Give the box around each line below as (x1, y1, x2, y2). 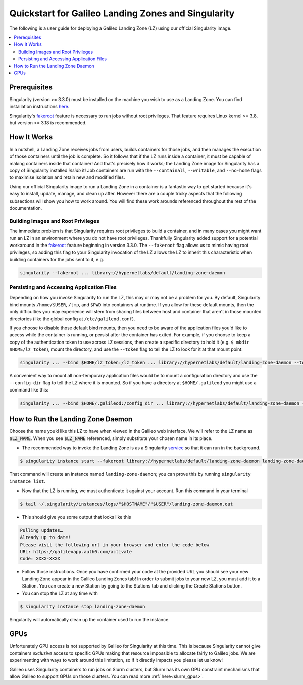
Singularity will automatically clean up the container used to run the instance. (9, 616, 170, 622)
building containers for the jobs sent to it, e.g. (9, 256, 104, 262)
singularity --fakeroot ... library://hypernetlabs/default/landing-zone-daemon (20, 270, 225, 275)
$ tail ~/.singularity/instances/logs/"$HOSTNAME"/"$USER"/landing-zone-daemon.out (20, 501, 233, 507)
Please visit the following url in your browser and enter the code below (20, 542, 210, 548)
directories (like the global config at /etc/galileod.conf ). (9, 316, 135, 322)
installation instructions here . (9, 104, 70, 110)
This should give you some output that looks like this (22, 514, 131, 520)
